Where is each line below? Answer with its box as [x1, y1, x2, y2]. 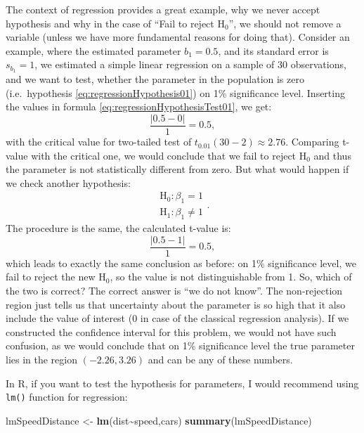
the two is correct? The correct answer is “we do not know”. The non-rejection [6, 283, 343, 297]
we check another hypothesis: [6, 175, 131, 190]
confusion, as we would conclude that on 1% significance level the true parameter [6, 338, 355, 353]
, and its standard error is [218, 43, 329, 58]
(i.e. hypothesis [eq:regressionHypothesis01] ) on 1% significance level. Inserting [6, 85, 345, 100]
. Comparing [285, 134, 339, 149]
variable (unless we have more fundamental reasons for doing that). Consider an [6, 30, 350, 44]
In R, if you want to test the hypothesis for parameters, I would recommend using [6, 375, 359, 390]
